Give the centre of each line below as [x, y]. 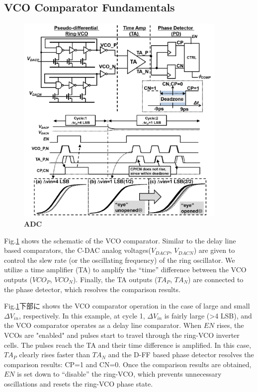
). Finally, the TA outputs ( [115, 279]
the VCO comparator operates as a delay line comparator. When [103, 325]
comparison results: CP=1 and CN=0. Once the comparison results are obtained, [128, 364]
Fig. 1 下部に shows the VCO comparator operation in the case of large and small [127, 306]
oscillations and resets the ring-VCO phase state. [79, 383]
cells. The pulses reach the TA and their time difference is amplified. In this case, [128, 345]
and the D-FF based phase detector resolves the [181, 354]
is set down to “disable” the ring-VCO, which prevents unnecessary [119, 374]
